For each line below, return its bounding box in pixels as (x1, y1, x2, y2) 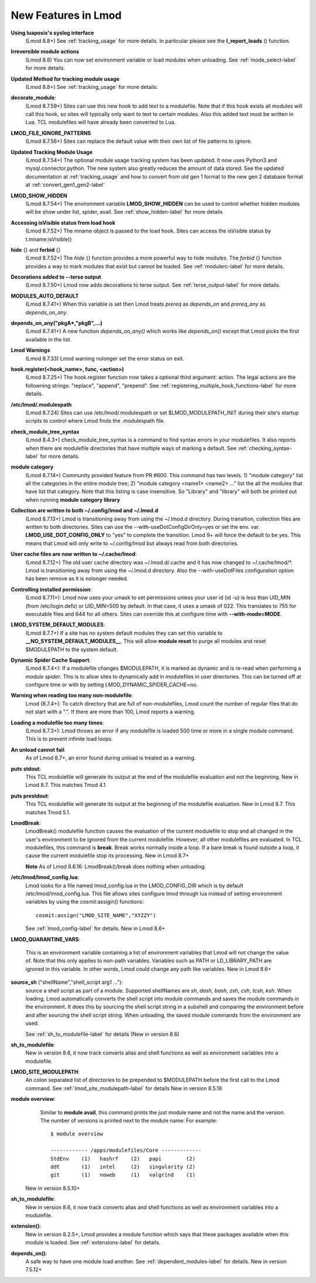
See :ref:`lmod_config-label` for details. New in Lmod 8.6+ (25, 925, 166, 932)
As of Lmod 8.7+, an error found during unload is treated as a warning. (25, 754, 196, 761)
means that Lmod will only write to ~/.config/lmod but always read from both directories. (25, 539, 239, 547)
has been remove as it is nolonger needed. (25, 575, 129, 582)
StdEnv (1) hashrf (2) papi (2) (50, 1155, 196, 1162)
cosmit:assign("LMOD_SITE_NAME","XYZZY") (36, 912, 156, 919)
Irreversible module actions (11, 48, 80, 55)
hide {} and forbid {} (11, 246, 61, 253)
